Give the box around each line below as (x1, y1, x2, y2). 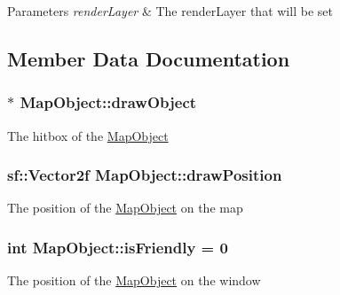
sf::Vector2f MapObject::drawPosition (7, 164, 282, 186)
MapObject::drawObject (20, 91, 197, 113)
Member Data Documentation (7, 44, 290, 72)
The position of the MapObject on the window (7, 271, 261, 290)
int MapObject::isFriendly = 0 (7, 236, 228, 258)
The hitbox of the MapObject (7, 126, 169, 144)
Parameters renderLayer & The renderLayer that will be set (7, 2, 333, 19)
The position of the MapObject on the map (7, 198, 243, 217)
